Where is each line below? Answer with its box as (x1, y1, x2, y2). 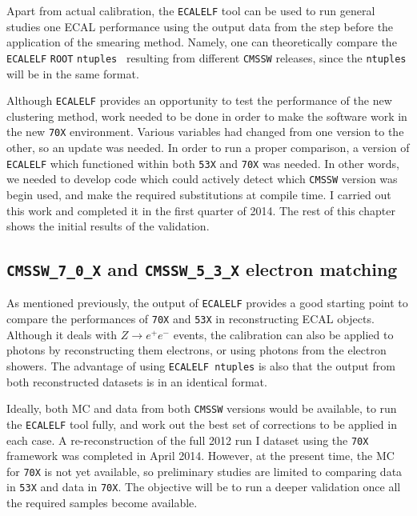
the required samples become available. (6, 494, 198, 511)
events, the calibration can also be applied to (173, 326, 394, 342)
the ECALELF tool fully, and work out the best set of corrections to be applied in (6, 415, 397, 432)
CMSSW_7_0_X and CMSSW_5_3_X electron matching (6, 257, 398, 282)
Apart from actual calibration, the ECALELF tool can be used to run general (6, 2, 375, 18)
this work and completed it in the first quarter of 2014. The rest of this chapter (6, 202, 395, 218)
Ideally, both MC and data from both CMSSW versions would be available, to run (6, 400, 397, 417)
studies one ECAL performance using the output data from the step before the (6, 18, 394, 34)
